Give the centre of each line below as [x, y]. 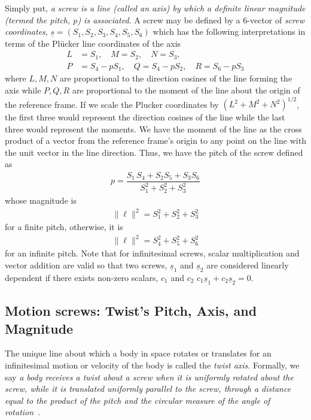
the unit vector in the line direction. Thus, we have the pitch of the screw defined [154, 152]
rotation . [23, 412]
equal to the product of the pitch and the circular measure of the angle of [138, 400]
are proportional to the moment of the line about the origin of [186, 90]
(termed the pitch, [38, 19]
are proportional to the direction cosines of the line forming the [176, 78]
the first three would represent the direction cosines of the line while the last [145, 117]
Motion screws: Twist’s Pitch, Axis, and [131, 311]
